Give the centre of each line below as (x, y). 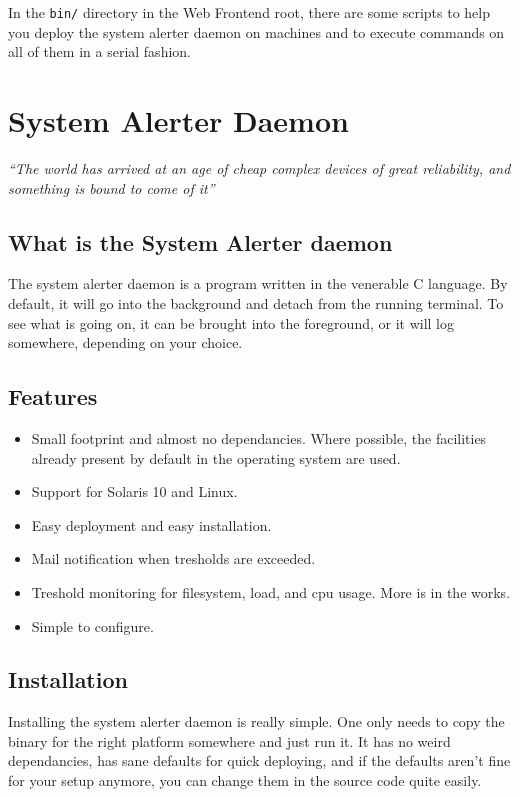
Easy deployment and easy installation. (151, 524)
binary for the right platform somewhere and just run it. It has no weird (229, 740)
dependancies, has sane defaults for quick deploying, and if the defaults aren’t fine (259, 760)
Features (53, 396)
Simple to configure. (92, 625)
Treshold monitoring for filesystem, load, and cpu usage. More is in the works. (271, 591)
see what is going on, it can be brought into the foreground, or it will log (231, 322)
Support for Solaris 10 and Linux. (134, 491)
